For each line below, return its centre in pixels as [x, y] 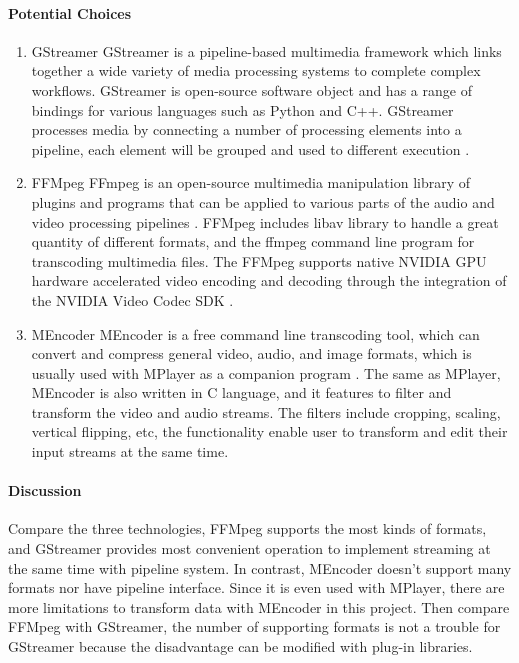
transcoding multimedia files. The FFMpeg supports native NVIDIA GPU [259, 260]
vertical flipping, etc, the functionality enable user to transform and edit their [269, 431]
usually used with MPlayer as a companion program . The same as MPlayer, [266, 372]
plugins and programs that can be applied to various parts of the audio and [263, 201]
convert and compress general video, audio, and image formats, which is [251, 353]
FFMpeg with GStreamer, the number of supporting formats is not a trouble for [254, 626]
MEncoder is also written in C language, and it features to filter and [241, 392]
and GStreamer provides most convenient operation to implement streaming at [249, 548]
